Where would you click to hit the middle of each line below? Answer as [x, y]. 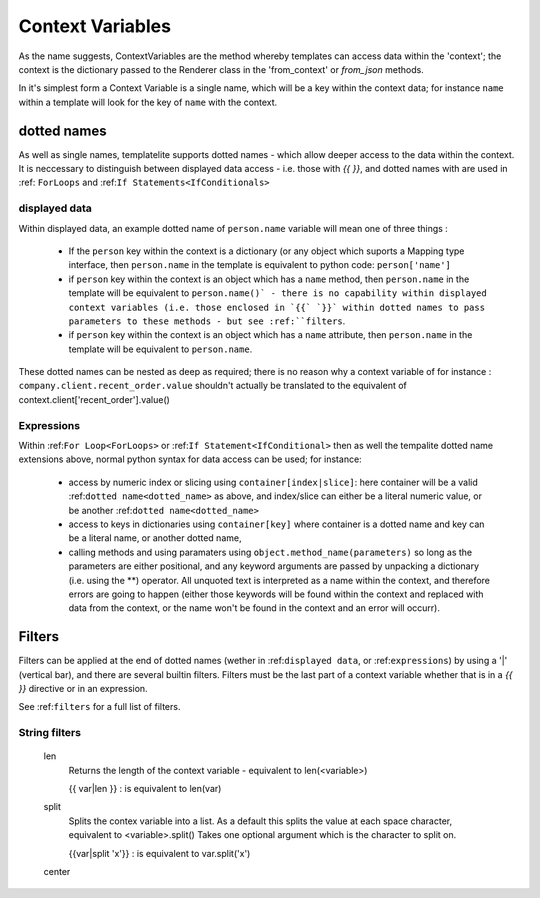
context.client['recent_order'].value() [94, 399]
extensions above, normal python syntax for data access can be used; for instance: [190, 459]
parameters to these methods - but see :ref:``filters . [207, 321]
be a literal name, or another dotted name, [155, 538]
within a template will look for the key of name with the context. [148, 102]
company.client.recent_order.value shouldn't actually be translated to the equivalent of [212, 386]
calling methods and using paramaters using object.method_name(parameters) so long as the [270, 552]
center [57, 872]
